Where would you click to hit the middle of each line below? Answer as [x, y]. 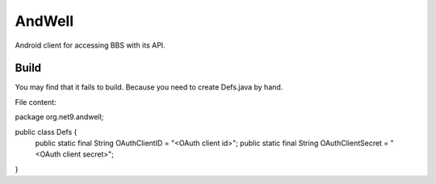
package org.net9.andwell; [59, 117]
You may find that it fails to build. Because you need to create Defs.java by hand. [149, 87]
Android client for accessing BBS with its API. [90, 45]
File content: [36, 102]
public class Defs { [46, 132]
